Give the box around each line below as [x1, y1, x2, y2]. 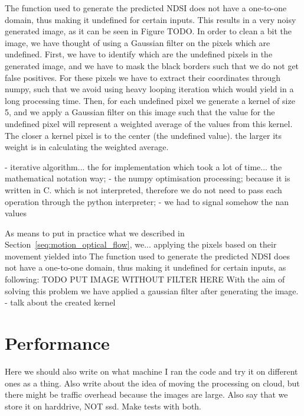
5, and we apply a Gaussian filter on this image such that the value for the [5, 106, 275, 118]
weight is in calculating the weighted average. [5, 141, 169, 153]
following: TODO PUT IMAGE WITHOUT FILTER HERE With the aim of [5, 273, 285, 285]
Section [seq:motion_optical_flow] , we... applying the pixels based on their [5, 238, 277, 251]
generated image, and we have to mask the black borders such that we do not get [5, 59, 299, 71]
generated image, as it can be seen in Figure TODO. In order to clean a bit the [5, 25, 292, 37]
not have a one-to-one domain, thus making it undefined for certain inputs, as [5, 261, 286, 274]
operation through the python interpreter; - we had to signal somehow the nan [5, 195, 289, 207]
